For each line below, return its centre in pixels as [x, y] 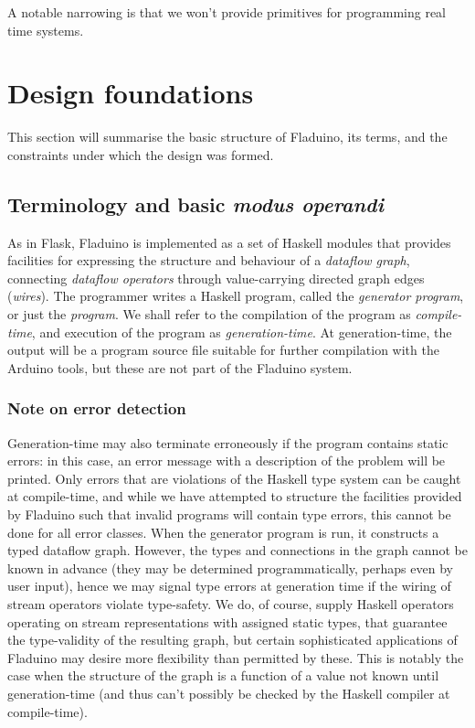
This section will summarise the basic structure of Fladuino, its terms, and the [227, 137]
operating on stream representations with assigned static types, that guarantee [227, 621]
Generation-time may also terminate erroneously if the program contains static [228, 442]
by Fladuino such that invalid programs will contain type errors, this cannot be [229, 514]
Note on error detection [97, 408]
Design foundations [131, 93]
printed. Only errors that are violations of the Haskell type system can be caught [234, 478]
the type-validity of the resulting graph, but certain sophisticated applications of [232, 640]
